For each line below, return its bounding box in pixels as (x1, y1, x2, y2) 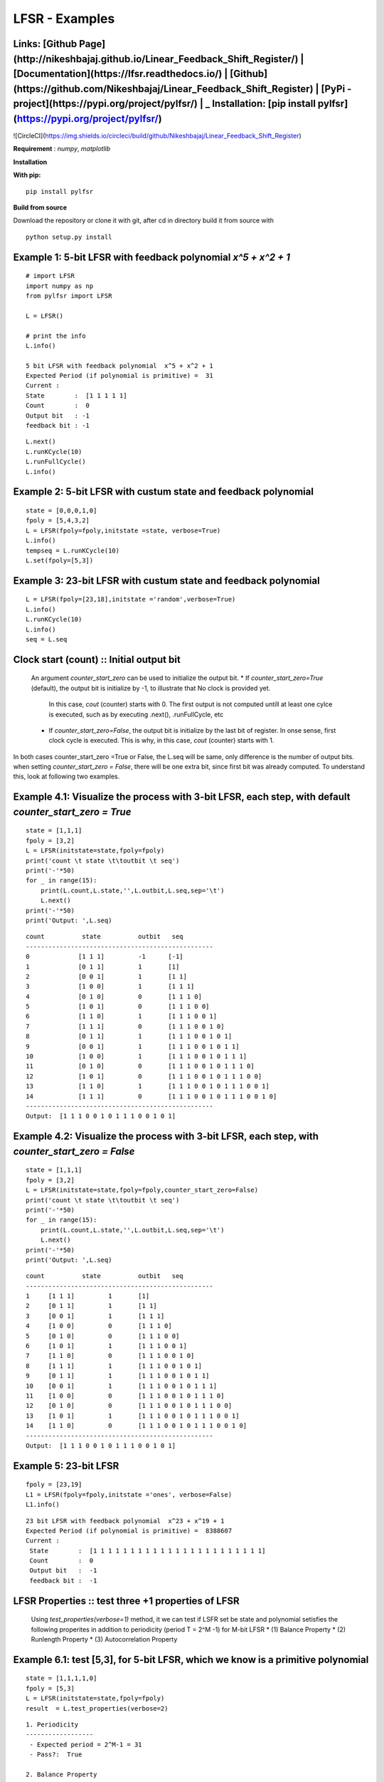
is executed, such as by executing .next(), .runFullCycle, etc (48, 710, 224, 719)
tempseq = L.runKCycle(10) (26, 546, 120, 555)
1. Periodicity (26, 1721, 79, 1729)
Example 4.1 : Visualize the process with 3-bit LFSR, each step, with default (13, 791, 351, 803)
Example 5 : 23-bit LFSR (13, 1460, 119, 1472)
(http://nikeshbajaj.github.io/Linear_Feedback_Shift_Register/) (13, 53, 299, 65)
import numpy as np (26, 282, 94, 290)
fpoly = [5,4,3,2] (26, 517, 90, 525)
